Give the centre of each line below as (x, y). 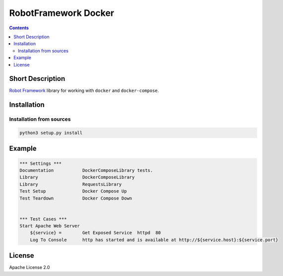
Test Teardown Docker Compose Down (76, 198)
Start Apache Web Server (50, 226)
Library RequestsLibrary (71, 184)
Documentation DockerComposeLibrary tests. (86, 170)
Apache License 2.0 (29, 268)
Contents (19, 28)
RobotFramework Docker (62, 13)
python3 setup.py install (51, 133)
